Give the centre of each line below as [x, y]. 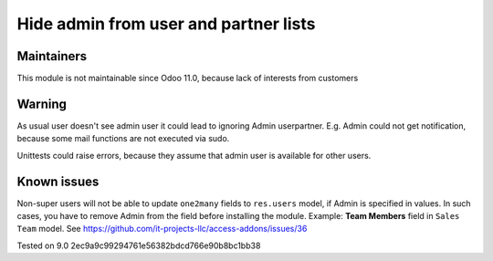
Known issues [58, 181]
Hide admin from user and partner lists [166, 24]
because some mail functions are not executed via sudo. [123, 139]
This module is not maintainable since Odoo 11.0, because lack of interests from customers [188, 78]
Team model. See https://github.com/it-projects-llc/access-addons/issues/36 [162, 229]
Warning [42, 104]
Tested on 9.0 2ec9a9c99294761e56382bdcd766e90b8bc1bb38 [139, 245]
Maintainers [52, 56]
